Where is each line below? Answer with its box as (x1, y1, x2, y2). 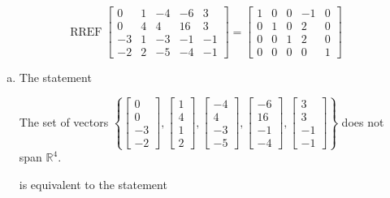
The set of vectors (19, 113, 109, 130)
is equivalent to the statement (19, 175, 167, 192)
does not (341, 113, 384, 130)
